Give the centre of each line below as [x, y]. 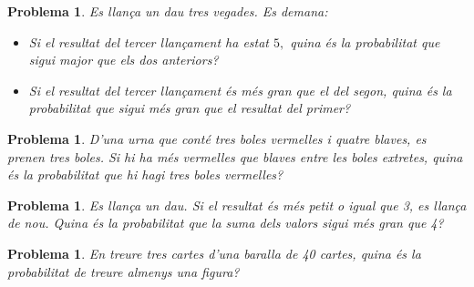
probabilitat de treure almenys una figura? [124, 271]
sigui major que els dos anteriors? [124, 60]
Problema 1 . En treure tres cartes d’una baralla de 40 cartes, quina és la [214, 253]
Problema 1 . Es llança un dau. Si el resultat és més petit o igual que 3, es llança [237, 205]
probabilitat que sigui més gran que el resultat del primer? [190, 108]
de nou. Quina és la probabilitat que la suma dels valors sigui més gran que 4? [226, 223]
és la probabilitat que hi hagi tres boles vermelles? [145, 174]
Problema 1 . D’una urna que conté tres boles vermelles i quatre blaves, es [217, 138]
